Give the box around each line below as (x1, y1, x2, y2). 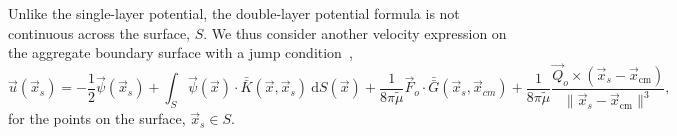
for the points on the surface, (8, 108, 186, 129)
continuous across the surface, (8, 22, 190, 43)
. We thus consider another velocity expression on (203, 22, 507, 43)
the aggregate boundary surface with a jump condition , (8, 42, 353, 63)
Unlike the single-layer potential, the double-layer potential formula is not (8, 3, 460, 23)
